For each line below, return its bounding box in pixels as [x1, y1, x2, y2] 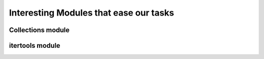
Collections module [9, 26, 70, 34]
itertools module [9, 41, 61, 50]
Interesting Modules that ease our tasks [9, 7, 175, 18]
